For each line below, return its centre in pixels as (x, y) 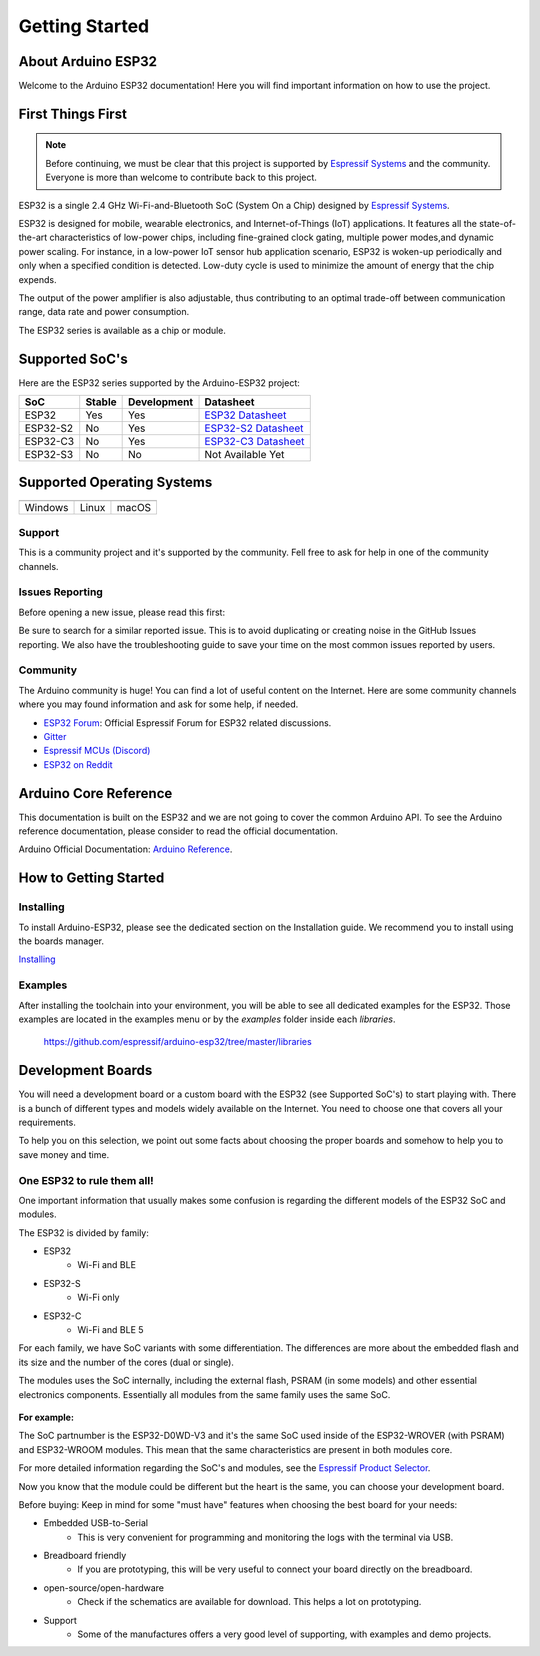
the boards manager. (61, 941)
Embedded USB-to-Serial (96, 1523)
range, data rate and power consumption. (104, 312)
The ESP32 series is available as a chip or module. (122, 330)
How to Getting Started (91, 878)
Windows (46, 507)
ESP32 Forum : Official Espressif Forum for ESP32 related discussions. (187, 722)
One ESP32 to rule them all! (86, 1180)
